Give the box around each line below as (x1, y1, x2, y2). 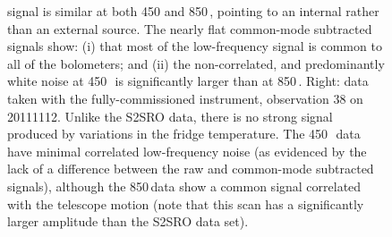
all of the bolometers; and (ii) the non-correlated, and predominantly (7, 54, 385, 72)
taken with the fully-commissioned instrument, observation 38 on (7, 89, 363, 107)
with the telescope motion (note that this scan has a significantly (7, 194, 364, 213)
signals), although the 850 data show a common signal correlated (7, 176, 362, 195)
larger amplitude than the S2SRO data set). (7, 212, 249, 231)
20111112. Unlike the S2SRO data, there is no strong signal (7, 106, 333, 125)
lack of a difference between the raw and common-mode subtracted (7, 159, 374, 178)
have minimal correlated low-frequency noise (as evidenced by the (7, 141, 367, 160)
